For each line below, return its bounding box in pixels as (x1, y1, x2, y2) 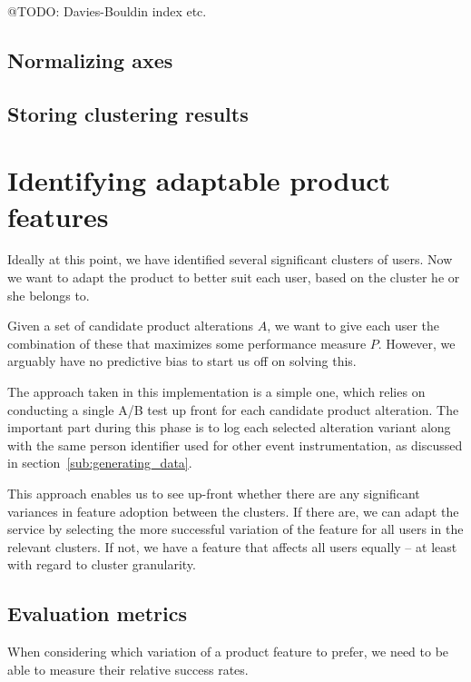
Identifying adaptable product (7, 162, 391, 199)
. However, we (378, 333, 456, 352)
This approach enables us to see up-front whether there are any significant (7, 484, 420, 502)
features (7, 197, 109, 234)
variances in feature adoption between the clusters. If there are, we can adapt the (7, 501, 459, 520)
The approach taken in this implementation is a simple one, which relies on (7, 382, 426, 401)
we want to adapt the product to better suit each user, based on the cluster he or (7, 268, 460, 287)
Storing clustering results (7, 99, 249, 127)
